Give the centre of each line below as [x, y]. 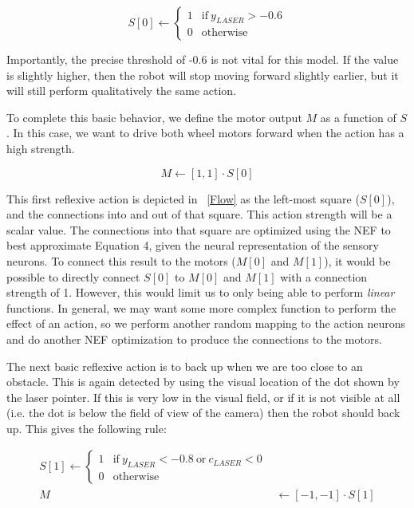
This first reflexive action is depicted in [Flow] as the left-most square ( [183, 198]
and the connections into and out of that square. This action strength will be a [199, 214]
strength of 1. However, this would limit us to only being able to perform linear [201, 292]
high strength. [41, 148]
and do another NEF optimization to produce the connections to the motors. [194, 339]
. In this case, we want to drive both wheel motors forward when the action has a [205, 133]
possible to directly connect [73, 276]
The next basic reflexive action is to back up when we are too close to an [185, 366]
